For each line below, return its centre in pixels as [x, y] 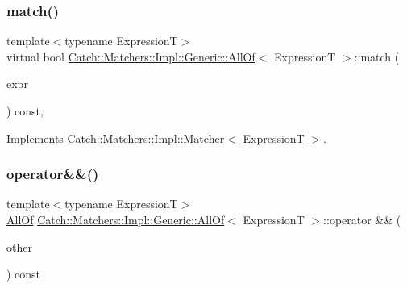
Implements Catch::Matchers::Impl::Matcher [116, 138]
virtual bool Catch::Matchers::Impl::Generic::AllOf [131, 56]
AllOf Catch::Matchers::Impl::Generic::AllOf [116, 219]
